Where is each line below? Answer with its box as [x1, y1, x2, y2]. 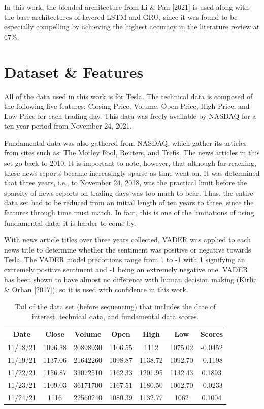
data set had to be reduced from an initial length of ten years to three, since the [4, 197, 254, 208]
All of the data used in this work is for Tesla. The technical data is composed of [4, 90, 253, 101]
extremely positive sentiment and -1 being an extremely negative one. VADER [4, 264, 248, 274]
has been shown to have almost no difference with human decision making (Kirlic [4, 274, 257, 285]
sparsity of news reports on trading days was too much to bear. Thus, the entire [4, 187, 253, 198]
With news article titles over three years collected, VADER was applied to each [4, 234, 251, 245]
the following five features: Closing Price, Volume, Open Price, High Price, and [4, 101, 250, 111]
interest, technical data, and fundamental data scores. [31, 311, 199, 322]
